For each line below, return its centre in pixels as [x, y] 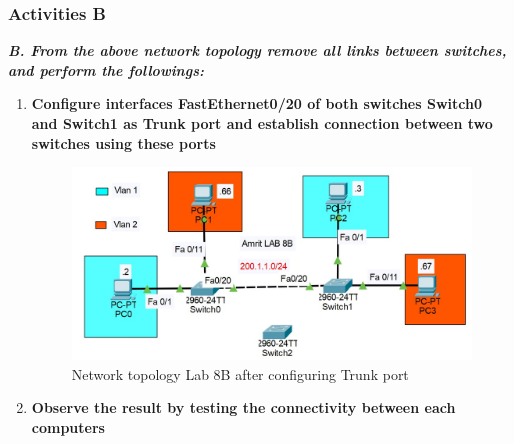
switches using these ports [123, 142]
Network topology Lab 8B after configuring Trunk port [240, 373]
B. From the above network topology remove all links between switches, [257, 50]
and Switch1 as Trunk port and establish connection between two [262, 123]
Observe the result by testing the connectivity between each [243, 407]
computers [68, 427]
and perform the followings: [106, 69]
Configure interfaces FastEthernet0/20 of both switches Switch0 [256, 103]
